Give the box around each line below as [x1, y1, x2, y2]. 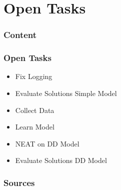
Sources [3, 176, 35, 188]
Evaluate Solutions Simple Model [15, 88, 117, 98]
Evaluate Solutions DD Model [15, 155, 107, 165]
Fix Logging [15, 71, 52, 81]
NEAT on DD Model [15, 138, 79, 148]
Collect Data [15, 104, 54, 115]
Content [3, 28, 37, 41]
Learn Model [15, 121, 54, 132]
